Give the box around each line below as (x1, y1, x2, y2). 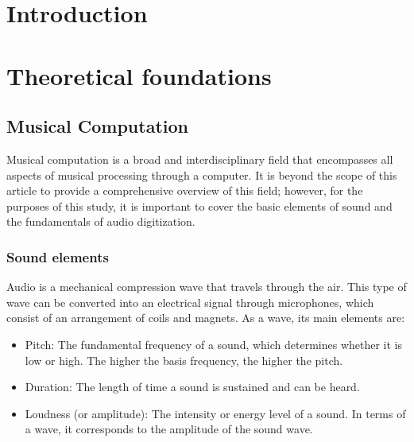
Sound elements (6, 246, 109, 266)
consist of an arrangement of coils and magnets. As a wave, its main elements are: (6, 309, 405, 326)
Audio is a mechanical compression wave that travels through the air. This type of (6, 278, 407, 295)
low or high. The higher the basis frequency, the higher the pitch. (25, 351, 343, 368)
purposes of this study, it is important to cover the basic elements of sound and (6, 197, 393, 214)
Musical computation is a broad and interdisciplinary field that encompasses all (6, 150, 393, 167)
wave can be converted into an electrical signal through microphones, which (6, 293, 374, 310)
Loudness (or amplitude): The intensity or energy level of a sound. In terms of (25, 405, 406, 421)
